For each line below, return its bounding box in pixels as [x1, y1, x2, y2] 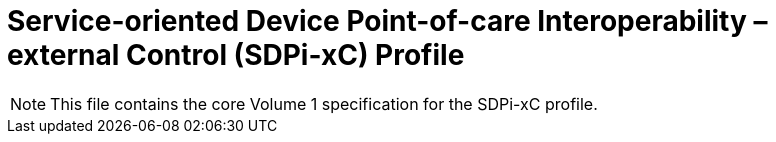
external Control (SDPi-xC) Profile [7, 38, 465, 72]
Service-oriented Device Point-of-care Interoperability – [7, 4, 768, 38]
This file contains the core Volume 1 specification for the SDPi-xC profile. [50, 93, 598, 114]
